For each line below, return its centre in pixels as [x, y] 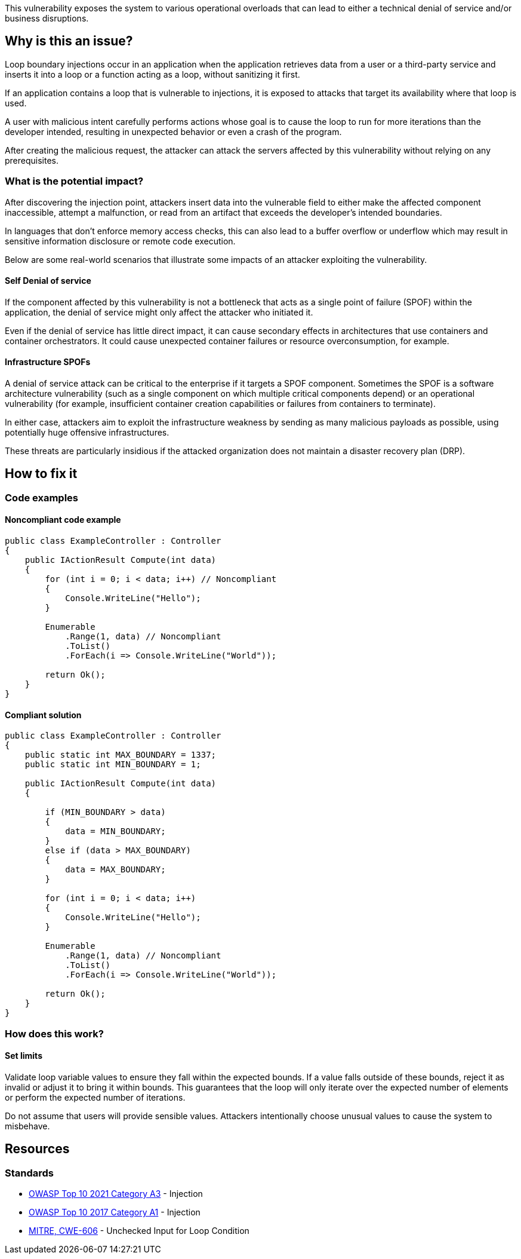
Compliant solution [43, 715]
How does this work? [54, 1033]
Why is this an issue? [69, 41]
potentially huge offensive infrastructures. [87, 433]
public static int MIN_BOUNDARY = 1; [113, 765]
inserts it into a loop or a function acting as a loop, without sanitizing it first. [152, 74]
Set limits [24, 1056]
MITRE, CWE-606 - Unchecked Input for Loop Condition [139, 1231]
